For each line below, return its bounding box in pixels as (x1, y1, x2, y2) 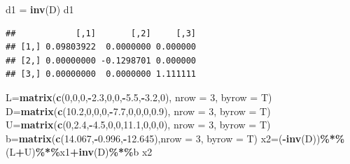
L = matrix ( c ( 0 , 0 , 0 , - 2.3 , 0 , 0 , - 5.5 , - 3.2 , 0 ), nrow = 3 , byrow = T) (6, 89, 272, 104)
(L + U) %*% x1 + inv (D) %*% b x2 (6, 144, 153, 159)
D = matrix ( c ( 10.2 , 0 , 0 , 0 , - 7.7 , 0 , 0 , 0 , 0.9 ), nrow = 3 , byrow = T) (6, 103, 271, 118)
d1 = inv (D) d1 (6, 2, 74, 16)
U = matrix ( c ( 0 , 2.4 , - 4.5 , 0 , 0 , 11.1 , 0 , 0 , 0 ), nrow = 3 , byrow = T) (6, 117, 271, 132)
